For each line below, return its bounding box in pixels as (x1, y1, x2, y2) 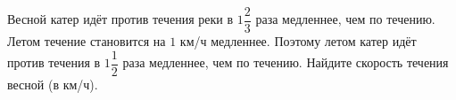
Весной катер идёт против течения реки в (7, 10, 234, 28)
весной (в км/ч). (7, 74, 98, 93)
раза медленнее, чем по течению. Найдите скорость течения (122, 53, 449, 72)
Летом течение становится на (7, 32, 166, 50)
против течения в (7, 53, 101, 72)
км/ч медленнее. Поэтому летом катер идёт (179, 32, 417, 50)
